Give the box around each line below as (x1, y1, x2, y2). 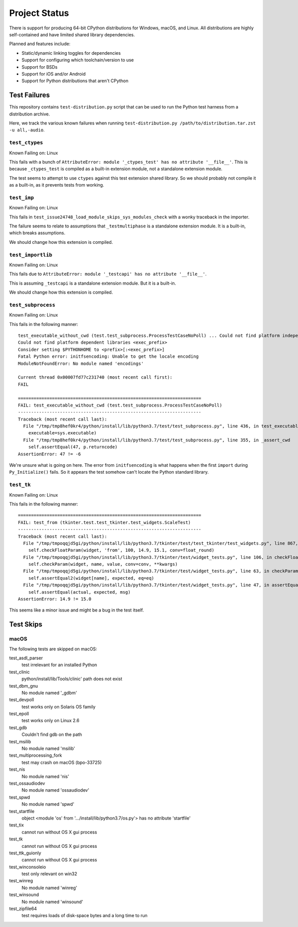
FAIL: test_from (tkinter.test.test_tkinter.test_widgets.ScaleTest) (18, 519, 191, 525)
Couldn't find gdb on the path (21, 731, 82, 737)
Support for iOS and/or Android (21, 71, 86, 77)
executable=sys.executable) (28, 430, 97, 436)
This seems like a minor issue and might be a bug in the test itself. (9, 607, 144, 613)
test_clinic (9, 669, 30, 675)
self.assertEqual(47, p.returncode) (28, 444, 118, 450)
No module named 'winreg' (21, 885, 77, 891)
